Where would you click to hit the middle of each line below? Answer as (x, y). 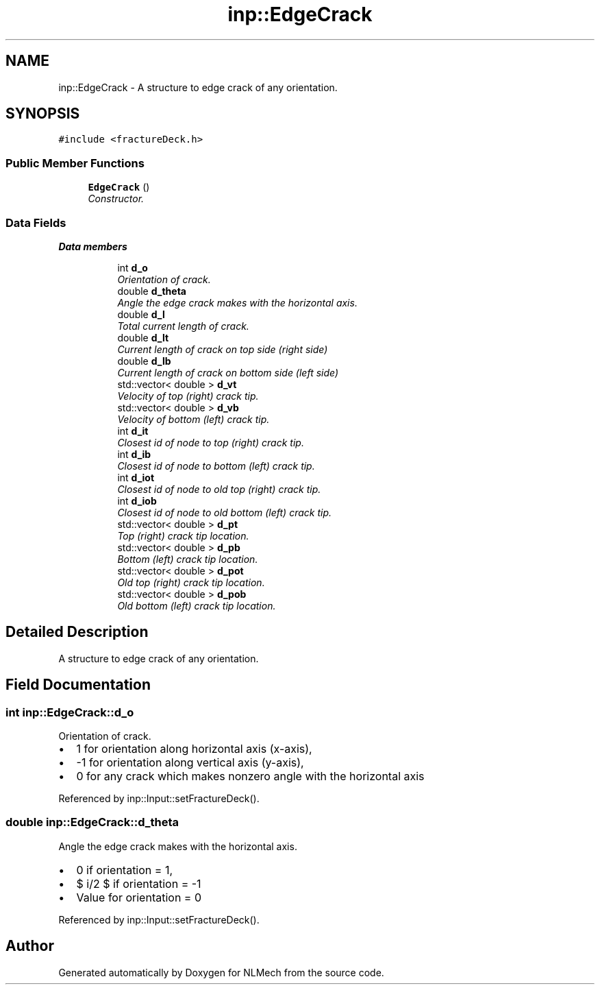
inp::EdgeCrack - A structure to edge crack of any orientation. (198, 87)
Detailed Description (77, 632)
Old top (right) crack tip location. (191, 582)
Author (30, 946)
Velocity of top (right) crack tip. (188, 396)
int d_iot (136, 477)
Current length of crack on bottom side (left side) (228, 372)
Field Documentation (78, 685)
